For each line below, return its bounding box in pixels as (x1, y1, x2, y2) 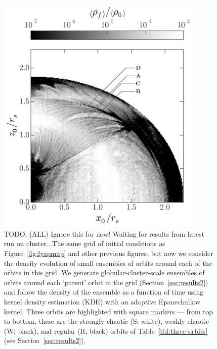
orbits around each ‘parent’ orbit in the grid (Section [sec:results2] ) (4, 277, 208, 287)
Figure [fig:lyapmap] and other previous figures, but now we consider (4, 248, 214, 258)
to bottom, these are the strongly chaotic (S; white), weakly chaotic (4, 316, 209, 326)
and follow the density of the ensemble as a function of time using (4, 287, 204, 297)
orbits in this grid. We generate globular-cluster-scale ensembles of (4, 267, 205, 278)
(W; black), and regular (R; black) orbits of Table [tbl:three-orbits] (4, 325, 208, 336)
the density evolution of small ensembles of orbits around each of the (4, 257, 212, 268)
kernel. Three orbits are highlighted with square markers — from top (4, 306, 213, 316)
